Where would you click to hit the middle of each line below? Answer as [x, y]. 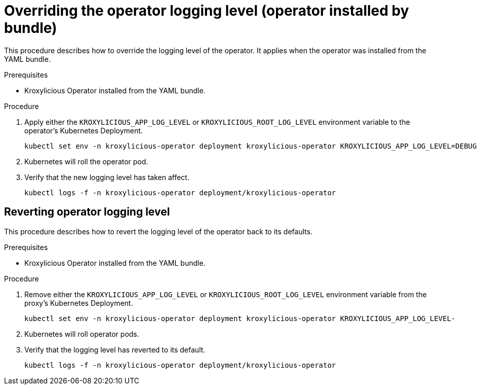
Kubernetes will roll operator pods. [82, 334]
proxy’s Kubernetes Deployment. [79, 303]
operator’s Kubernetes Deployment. [84, 130]
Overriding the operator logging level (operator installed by [207, 11]
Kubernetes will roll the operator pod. [86, 161]
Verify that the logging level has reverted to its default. [115, 349]
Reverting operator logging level [87, 212]
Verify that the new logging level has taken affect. [107, 177]
